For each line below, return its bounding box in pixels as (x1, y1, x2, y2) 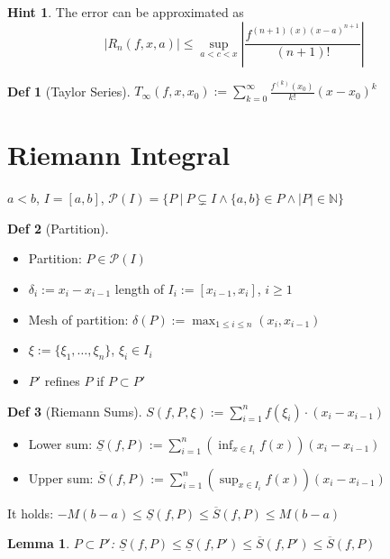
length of (114, 279, 164, 298)
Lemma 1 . (7, 534, 70, 553)
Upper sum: (28, 468, 94, 487)
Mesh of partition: (28, 309, 129, 328)
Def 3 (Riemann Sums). (7, 401, 142, 420)
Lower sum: (28, 434, 93, 453)
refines (44, 371, 80, 389)
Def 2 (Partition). (7, 218, 109, 237)
